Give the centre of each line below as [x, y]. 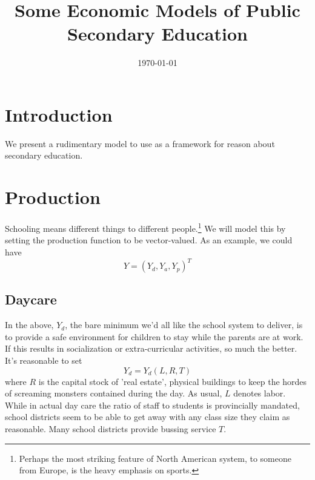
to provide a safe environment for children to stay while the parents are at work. [154, 336]
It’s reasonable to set [44, 360]
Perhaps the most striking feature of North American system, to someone [155, 458]
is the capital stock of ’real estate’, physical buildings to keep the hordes [173, 381]
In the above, [29, 325]
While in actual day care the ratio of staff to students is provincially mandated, [152, 405]
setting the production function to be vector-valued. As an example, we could [149, 240]
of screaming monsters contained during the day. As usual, [114, 393]
